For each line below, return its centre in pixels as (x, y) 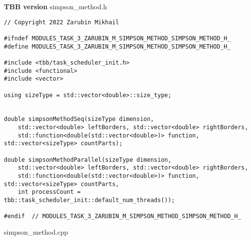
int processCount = (49, 192)
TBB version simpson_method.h (56, 6)
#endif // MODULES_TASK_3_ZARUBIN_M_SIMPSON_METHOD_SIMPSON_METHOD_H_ (123, 216)
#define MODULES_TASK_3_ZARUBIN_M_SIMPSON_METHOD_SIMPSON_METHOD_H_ (117, 46)
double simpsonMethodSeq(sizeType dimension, (79, 119)
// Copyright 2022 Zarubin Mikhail (62, 22)
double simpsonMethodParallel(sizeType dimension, (88, 160)
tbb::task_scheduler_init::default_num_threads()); (89, 200)
